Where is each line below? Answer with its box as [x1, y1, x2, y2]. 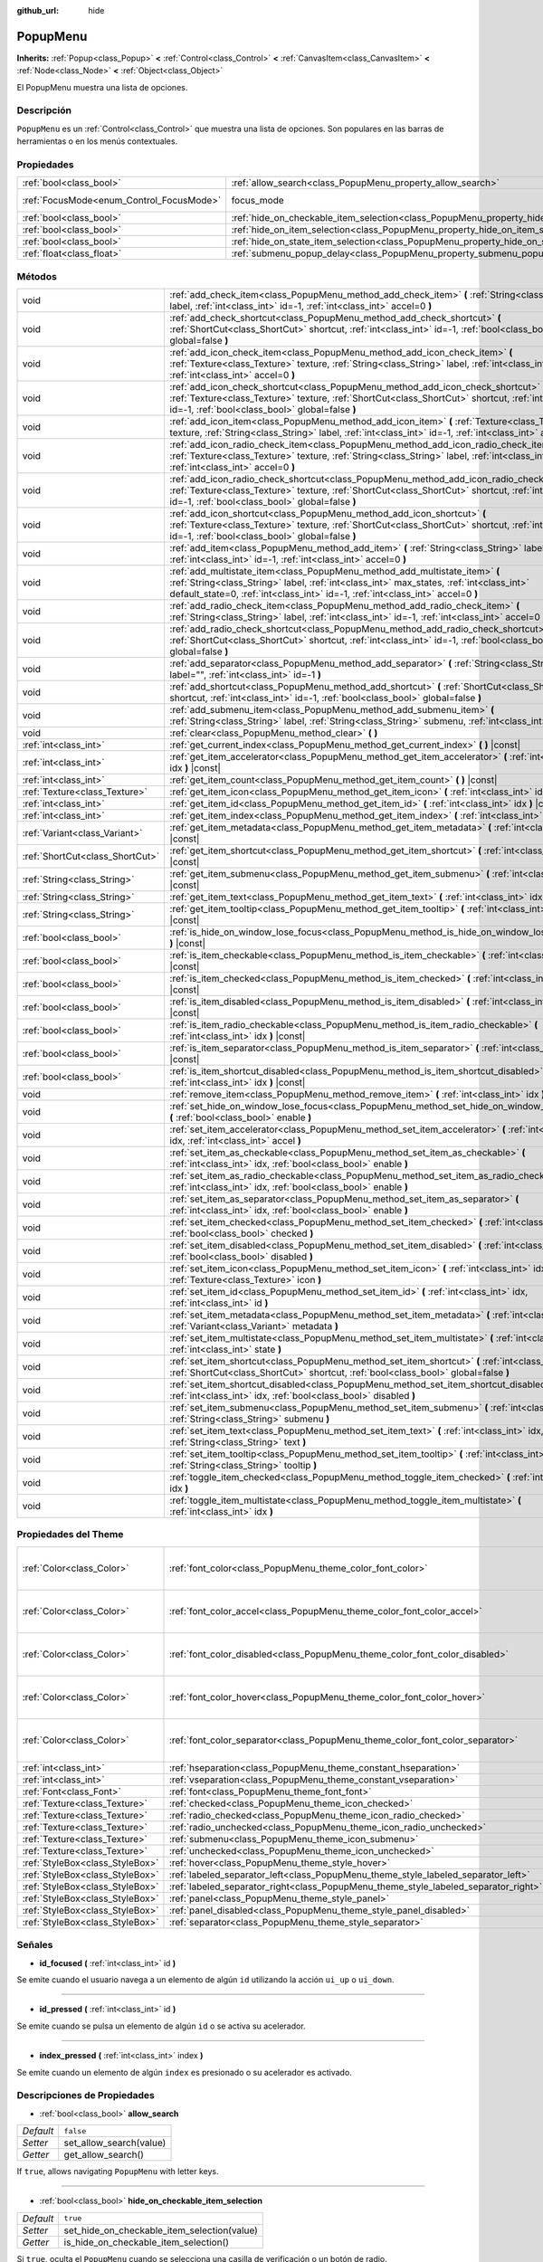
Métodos [16, 270, 58, 282]
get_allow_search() [63, 2149, 145, 2162]
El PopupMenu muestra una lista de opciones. [16, 81, 188, 92]
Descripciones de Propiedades [16, 2089, 156, 2102]
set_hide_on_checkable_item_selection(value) [63, 2224, 258, 2237]
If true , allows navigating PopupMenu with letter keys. [16, 2166, 219, 2177]
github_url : [16, 5, 59, 15]
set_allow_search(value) [63, 2136, 167, 2149]
